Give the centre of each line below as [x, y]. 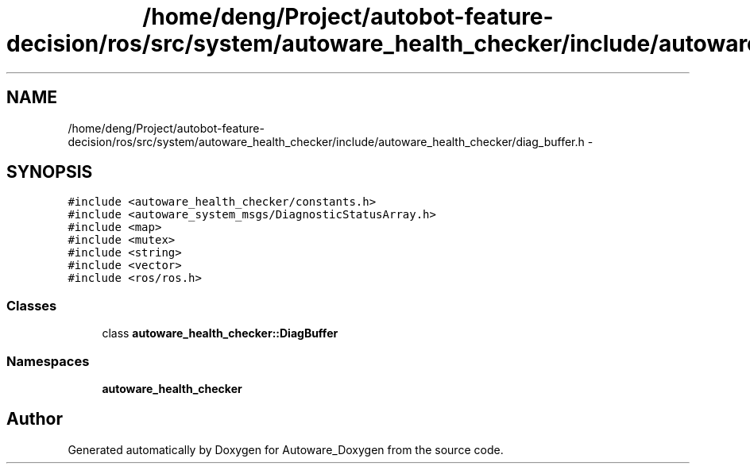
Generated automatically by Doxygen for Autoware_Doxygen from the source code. [286, 449]
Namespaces [48, 361]
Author [35, 419]
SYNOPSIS [50, 172]
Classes [32, 305]
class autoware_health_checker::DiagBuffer [220, 333]
